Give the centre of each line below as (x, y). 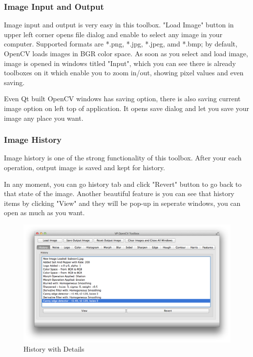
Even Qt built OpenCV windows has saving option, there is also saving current (122, 99)
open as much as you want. (44, 212)
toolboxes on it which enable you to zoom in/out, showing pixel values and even (124, 73)
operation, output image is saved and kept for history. (84, 167)
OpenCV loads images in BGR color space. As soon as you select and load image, (126, 53)
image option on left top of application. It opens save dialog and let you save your (126, 108)
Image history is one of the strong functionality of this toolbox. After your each (123, 158)
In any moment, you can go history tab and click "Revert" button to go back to (123, 184)
